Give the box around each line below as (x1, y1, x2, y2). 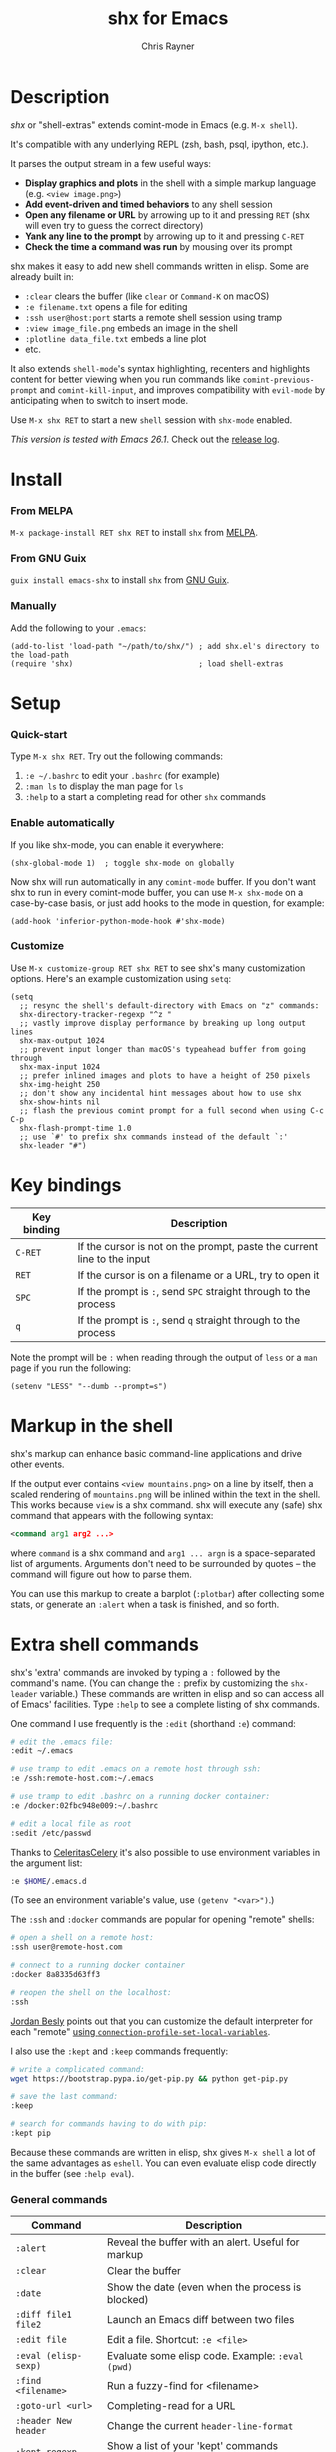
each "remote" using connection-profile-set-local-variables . (10, 2025, 271, 2037)
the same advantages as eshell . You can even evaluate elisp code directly (10, 2157, 317, 2169)
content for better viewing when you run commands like (10, 373, 241, 385)
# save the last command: (10, 2092, 118, 2102)
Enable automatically (10, 816, 115, 830)
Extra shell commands (10, 1633, 200, 1656)
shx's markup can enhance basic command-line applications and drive (10, 1447, 303, 1459)
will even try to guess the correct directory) (24, 219, 204, 231)
